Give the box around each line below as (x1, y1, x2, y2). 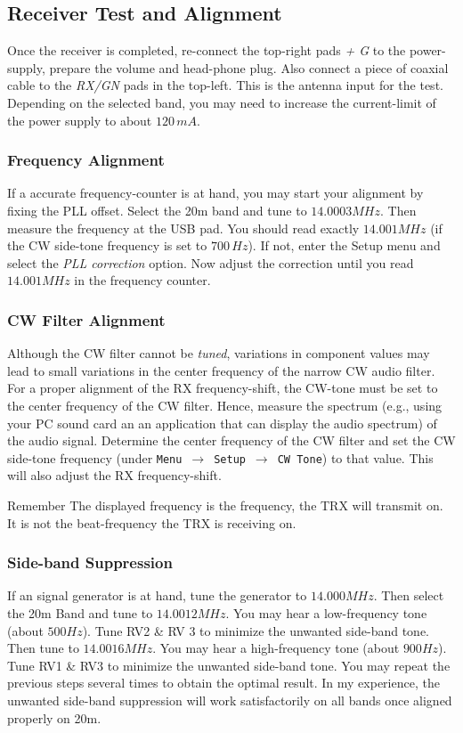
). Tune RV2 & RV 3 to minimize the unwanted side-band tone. (82, 621, 430, 639)
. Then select (373, 586, 444, 605)
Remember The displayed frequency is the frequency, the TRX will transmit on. (7, 495, 443, 514)
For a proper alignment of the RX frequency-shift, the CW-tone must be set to (7, 379, 438, 397)
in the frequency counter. (74, 271, 211, 289)
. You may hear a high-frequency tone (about (152, 639, 400, 657)
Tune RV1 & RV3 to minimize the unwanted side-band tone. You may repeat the (7, 656, 451, 674)
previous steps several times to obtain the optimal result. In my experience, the (7, 673, 440, 692)
